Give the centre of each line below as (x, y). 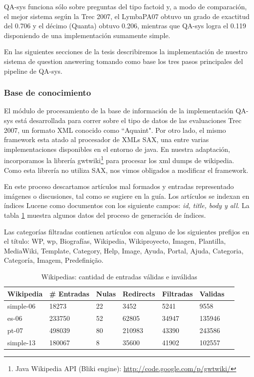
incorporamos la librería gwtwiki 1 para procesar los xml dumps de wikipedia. (119, 159)
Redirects (139, 293)
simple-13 (21, 342)
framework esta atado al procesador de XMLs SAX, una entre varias (106, 139)
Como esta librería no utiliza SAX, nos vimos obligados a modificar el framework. (126, 170)
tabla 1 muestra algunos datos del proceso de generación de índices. (105, 215)
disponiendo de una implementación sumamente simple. (87, 35)
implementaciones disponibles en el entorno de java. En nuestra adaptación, (117, 149)
